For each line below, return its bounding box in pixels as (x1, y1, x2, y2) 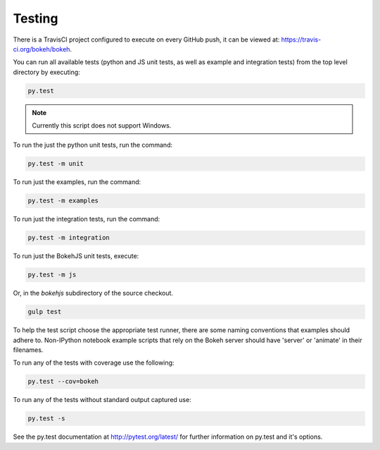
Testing (13, 11, 58, 26)
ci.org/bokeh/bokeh (13, 44, 70, 53)
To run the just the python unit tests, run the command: (13, 141, 172, 150)
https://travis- (281, 35, 322, 44)
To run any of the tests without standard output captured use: (13, 396, 191, 404)
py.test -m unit (27, 159, 84, 168)
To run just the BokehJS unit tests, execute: (13, 252, 139, 260)
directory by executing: (13, 68, 80, 76)
